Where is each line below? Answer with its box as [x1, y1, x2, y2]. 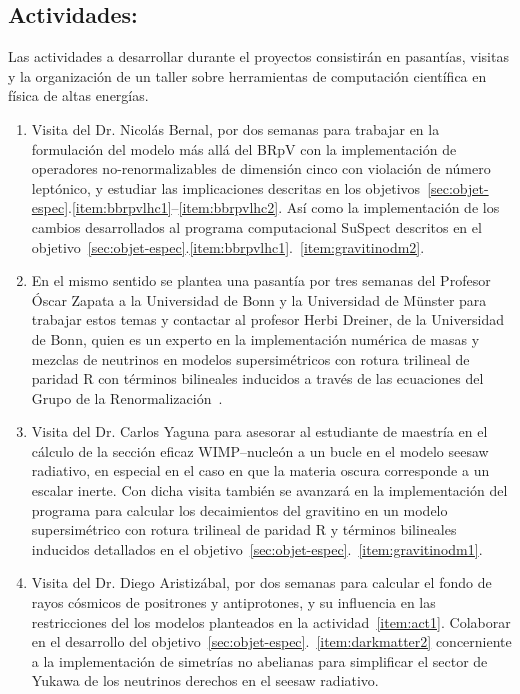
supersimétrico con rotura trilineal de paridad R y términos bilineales [31, 519, 457, 540]
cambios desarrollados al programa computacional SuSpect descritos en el [31, 216, 482, 237]
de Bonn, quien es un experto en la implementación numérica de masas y [31, 328, 480, 349]
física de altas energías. [8, 85, 149, 106]
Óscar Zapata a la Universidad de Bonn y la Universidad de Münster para [31, 289, 487, 310]
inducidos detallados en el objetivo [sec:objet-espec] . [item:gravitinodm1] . [31, 538, 483, 559]
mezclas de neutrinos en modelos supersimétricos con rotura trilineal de [31, 348, 470, 369]
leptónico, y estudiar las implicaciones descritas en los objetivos [31, 177, 421, 198]
